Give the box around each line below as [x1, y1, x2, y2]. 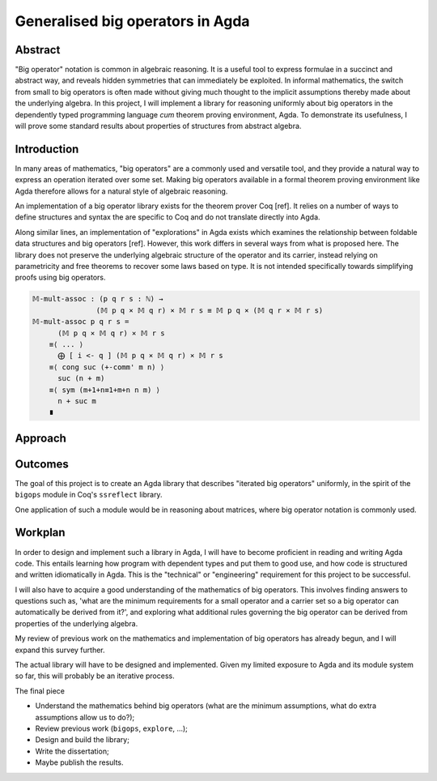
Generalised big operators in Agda [15, 12, 250, 30]
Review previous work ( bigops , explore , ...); [35, 723, 188, 733]
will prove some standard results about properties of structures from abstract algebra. [15, 122, 302, 131]
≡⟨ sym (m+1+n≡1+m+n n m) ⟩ [49, 385, 161, 395]
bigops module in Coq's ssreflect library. [15, 490, 163, 500]
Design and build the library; [35, 735, 129, 745]
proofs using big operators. [15, 272, 106, 283]
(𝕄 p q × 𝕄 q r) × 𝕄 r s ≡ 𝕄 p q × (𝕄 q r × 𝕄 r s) [95, 305, 324, 315]
